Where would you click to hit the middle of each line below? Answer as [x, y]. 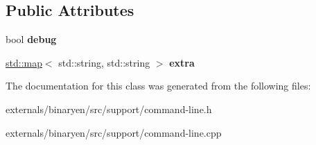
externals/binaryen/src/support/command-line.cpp [114, 132]
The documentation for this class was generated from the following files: [158, 86]
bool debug [31, 39]
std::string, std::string [104, 62]
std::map [24, 62]
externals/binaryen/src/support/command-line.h [109, 109]
